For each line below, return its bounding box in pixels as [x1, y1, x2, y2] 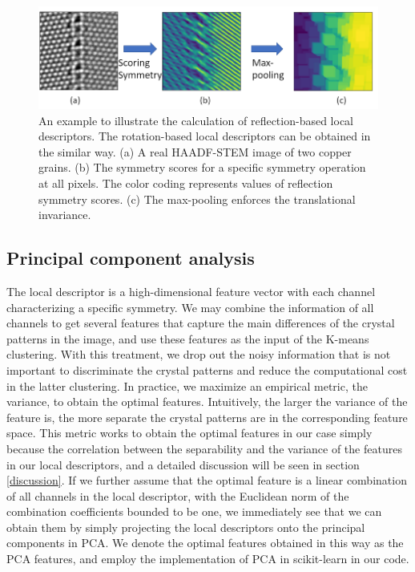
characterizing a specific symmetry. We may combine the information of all [6, 298, 374, 315]
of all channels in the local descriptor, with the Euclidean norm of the [6, 487, 349, 504]
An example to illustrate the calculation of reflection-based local [38, 112, 354, 128]
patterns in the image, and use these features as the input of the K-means [6, 330, 369, 347]
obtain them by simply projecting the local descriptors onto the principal [6, 518, 365, 535]
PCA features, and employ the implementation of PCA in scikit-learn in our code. [6, 550, 409, 567]
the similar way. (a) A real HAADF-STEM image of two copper [38, 143, 352, 160]
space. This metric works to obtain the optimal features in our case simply [6, 424, 373, 441]
